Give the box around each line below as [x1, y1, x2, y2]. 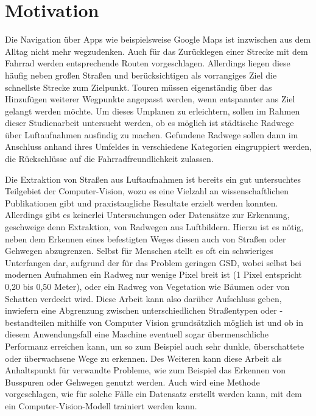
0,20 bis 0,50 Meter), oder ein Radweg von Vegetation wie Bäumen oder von [5, 280, 290, 292]
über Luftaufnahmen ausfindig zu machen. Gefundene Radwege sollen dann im [5, 128, 298, 141]
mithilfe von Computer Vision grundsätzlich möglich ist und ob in [57, 316, 304, 328]
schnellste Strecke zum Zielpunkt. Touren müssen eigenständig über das [5, 80, 272, 93]
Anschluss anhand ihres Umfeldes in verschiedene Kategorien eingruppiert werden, [5, 140, 312, 153]
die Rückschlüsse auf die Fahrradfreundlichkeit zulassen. [5, 152, 214, 165]
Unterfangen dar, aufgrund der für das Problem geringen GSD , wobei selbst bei [5, 256, 301, 269]
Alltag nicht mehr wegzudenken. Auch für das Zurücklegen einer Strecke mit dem [5, 44, 308, 57]
